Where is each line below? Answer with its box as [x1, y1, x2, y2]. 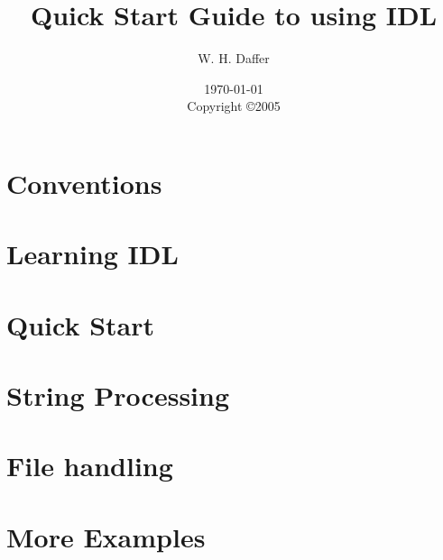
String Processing [6, 377, 230, 414]
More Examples [6, 518, 206, 555]
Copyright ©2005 [187, 96, 281, 115]
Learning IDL [6, 235, 179, 272]
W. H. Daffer [198, 49, 270, 68]
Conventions [6, 164, 162, 201]
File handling [6, 447, 173, 484]
